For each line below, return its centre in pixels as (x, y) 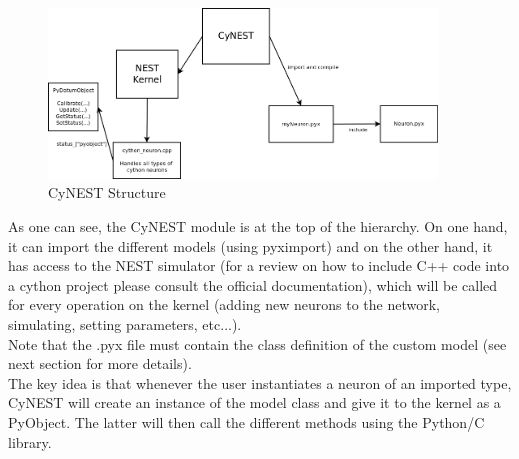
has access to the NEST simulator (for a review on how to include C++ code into (259, 265)
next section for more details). (100, 363)
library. (30, 441)
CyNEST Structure (107, 192)
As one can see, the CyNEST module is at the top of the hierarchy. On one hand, (258, 226)
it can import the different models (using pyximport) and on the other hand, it (250, 245)
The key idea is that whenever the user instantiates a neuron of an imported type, (260, 382)
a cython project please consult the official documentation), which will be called (253, 284)
